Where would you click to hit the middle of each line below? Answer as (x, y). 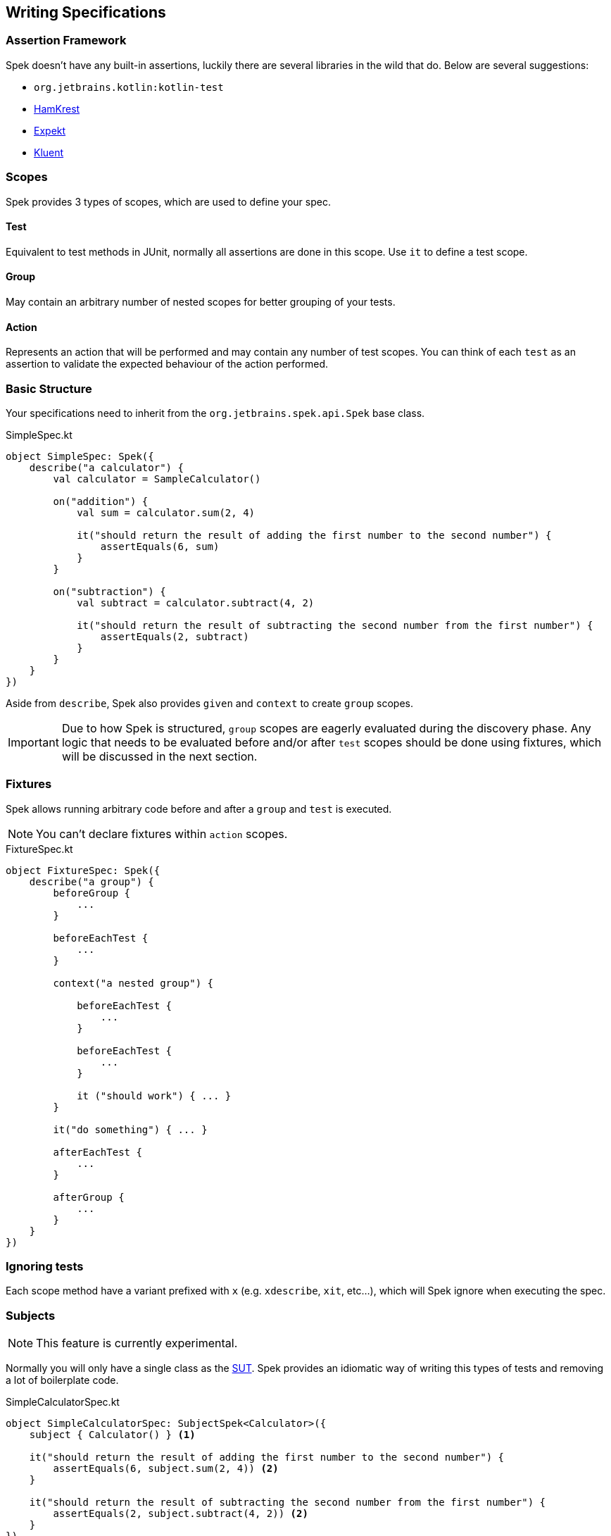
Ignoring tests (45, 1267)
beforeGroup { (92, 893)
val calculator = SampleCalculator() (157, 479)
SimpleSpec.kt (39, 435)
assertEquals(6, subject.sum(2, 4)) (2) (166, 1469)
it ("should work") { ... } (154, 1095)
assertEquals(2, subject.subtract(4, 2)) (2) (181, 1514)
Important (33, 742)
